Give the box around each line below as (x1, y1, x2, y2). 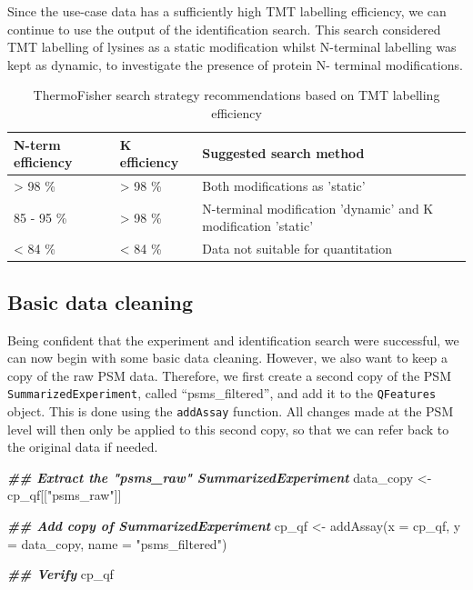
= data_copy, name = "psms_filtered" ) (7, 534, 227, 553)
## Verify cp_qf (7, 565, 114, 584)
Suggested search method (202, 144, 365, 163)
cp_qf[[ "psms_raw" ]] (7, 485, 122, 505)
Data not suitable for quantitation (202, 239, 393, 258)
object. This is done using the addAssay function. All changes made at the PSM (7, 402, 454, 421)
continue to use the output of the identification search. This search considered (7, 19, 441, 38)
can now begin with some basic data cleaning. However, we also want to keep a (7, 348, 448, 367)
